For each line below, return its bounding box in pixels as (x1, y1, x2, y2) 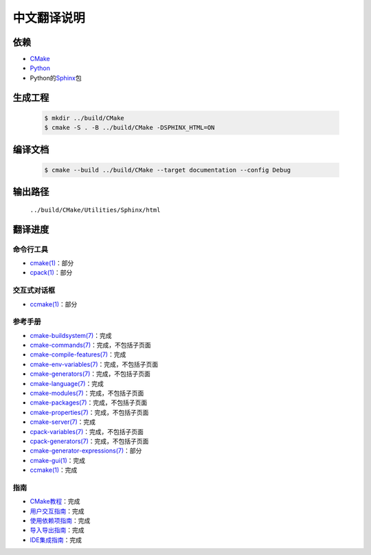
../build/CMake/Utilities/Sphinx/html (30, 206, 161, 214)
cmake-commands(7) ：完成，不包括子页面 (30, 341, 151, 350)
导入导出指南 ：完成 (30, 526, 85, 534)
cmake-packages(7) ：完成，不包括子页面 (30, 398, 148, 407)
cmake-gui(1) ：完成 (30, 456, 86, 464)
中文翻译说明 (12, 10, 86, 25)
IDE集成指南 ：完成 (30, 536, 82, 544)
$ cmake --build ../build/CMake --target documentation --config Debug (44, 166, 291, 174)
